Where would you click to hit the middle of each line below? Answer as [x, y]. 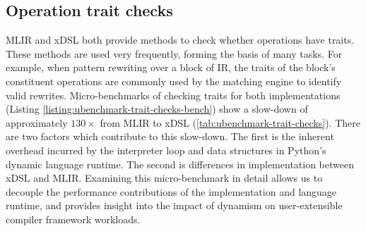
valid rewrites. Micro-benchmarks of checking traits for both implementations [173, 95]
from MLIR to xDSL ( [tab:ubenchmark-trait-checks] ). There [230, 122]
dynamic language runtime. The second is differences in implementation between [180, 164]
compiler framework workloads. [73, 219]
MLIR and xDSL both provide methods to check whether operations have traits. [180, 40]
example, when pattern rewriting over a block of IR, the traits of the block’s [171, 67]
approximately [37, 122]
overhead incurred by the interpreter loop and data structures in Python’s [166, 150]
